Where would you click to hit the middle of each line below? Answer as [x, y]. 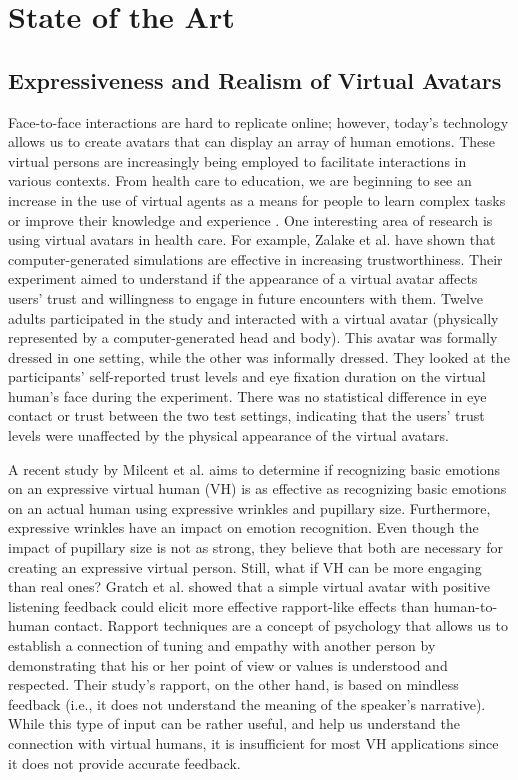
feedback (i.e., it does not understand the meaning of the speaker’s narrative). [247, 703]
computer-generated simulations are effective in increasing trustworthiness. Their [255, 258]
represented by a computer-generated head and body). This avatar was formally [253, 337]
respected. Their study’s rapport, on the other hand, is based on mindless [233, 684]
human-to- [465, 605]
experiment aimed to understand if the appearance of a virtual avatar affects [243, 278]
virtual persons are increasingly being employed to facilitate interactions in [237, 160]
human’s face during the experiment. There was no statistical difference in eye [247, 395]
